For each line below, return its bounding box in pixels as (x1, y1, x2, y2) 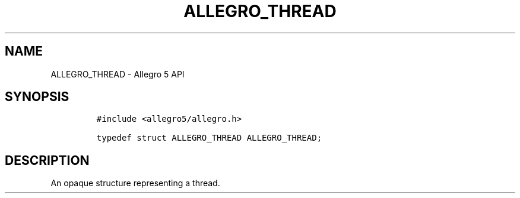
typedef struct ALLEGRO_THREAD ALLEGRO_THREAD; (96, 133, 322, 143)
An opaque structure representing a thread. (50, 178, 220, 189)
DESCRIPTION (5, 152, 90, 168)
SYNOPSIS (5, 89, 69, 105)
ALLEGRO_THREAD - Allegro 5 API (50, 69, 185, 79)
